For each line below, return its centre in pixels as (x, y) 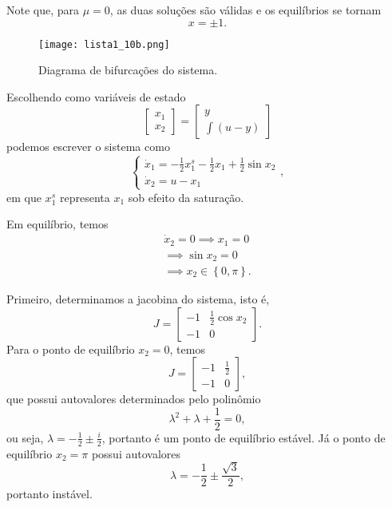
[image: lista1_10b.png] (104, 44)
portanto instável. (49, 494)
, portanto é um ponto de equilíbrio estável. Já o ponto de (244, 437)
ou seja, (25, 437)
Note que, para (43, 10)
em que (24, 197)
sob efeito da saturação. (186, 197)
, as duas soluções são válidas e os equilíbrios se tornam (245, 10)
